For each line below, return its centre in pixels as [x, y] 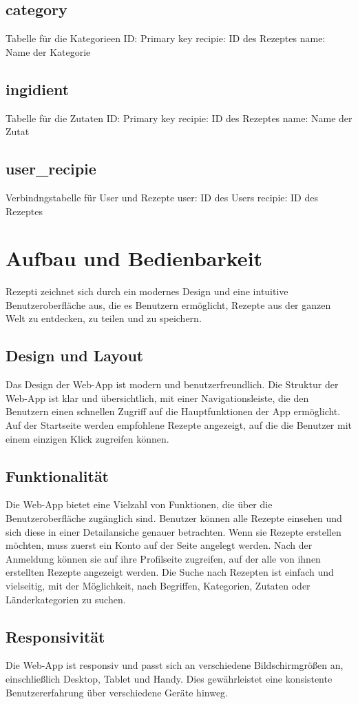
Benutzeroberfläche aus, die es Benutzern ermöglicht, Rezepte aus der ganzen [168, 304]
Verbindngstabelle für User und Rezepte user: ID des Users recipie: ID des [162, 197]
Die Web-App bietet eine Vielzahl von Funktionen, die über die [139, 504]
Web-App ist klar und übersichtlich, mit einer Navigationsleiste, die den [157, 398]
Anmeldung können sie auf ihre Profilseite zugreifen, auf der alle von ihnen [163, 558]
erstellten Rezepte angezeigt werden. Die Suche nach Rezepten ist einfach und [170, 572]
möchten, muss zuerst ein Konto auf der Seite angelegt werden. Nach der [159, 545]
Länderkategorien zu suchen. [66, 599]
